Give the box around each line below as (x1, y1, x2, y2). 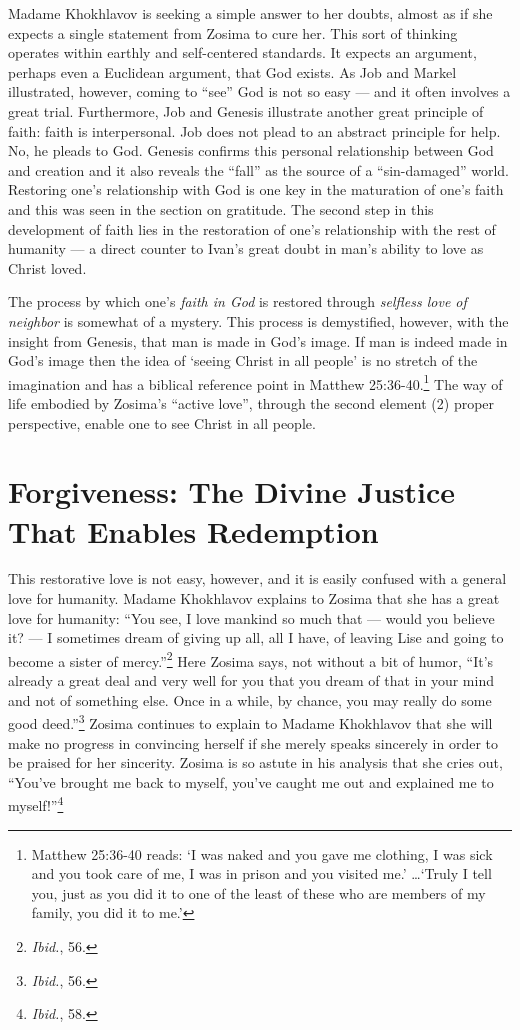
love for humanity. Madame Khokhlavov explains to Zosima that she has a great (8, 588, 500, 609)
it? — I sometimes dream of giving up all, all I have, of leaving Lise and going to (8, 627, 504, 648)
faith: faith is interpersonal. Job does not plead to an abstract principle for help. (8, 120, 501, 141)
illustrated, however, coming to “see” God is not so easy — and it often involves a (8, 81, 511, 102)
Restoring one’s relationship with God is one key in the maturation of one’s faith (8, 179, 504, 200)
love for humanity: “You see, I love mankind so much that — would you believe (8, 607, 495, 628)
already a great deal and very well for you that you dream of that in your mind (8, 670, 494, 691)
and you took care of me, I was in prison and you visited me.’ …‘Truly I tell (31, 863, 492, 884)
